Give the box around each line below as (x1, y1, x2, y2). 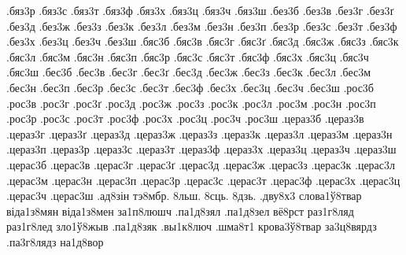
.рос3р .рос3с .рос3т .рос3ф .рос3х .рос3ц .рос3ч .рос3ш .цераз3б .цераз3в (6, 110, 364, 127)
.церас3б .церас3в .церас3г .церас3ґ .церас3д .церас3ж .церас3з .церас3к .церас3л (6, 156, 396, 172)
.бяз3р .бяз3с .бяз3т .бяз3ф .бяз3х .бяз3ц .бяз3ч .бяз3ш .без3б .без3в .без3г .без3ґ (6, 2, 394, 18)
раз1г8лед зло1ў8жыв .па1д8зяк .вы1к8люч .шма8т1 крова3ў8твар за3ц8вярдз (6, 218, 377, 235)
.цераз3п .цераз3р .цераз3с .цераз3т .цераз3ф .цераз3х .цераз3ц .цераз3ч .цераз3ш (6, 141, 397, 157)
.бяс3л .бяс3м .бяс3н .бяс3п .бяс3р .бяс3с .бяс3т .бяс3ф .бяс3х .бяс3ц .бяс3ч (6, 48, 369, 65)
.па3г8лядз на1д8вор (6, 233, 104, 249)
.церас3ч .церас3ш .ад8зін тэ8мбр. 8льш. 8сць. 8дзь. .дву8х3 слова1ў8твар (6, 187, 362, 204)
